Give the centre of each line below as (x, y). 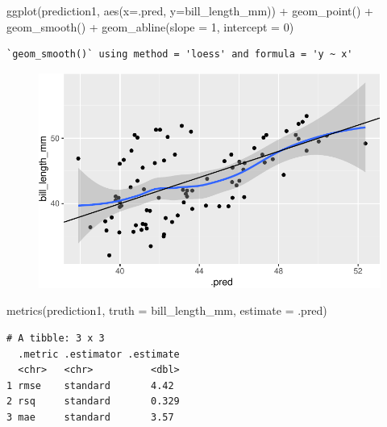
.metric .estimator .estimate (99, 354)
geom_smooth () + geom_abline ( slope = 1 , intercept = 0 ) (150, 26)
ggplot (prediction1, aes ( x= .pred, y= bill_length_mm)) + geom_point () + (190, 10)
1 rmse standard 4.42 (90, 385)
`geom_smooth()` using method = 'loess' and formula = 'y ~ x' (180, 54)
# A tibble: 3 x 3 (56, 338)
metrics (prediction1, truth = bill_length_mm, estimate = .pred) (167, 310)
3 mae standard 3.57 (90, 417)
